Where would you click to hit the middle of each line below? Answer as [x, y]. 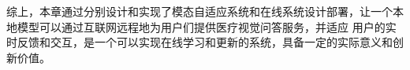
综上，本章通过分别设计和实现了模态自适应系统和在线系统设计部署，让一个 [199, 11]
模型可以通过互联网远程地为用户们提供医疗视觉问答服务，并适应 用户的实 [207, 26]
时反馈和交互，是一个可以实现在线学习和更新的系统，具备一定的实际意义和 [199, 42]
